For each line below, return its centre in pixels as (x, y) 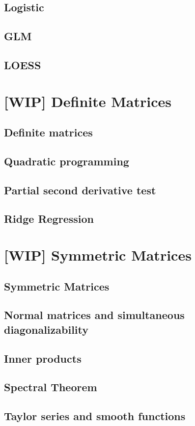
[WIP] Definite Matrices (88, 101)
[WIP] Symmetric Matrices (98, 255)
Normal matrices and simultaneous (94, 315)
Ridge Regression (49, 219)
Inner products (43, 358)
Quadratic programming (67, 161)
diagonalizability (46, 329)
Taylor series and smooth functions (95, 416)
